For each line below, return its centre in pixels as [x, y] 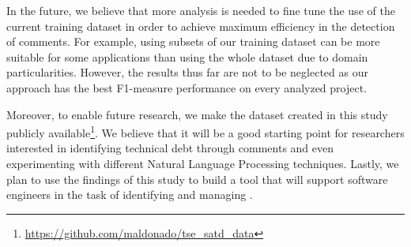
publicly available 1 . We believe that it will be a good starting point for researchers [205, 131]
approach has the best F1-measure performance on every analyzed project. [187, 87]
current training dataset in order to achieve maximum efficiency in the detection [201, 26]
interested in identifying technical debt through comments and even [170, 148]
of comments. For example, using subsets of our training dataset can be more [193, 41]
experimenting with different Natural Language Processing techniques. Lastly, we [203, 163]
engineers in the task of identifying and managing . [130, 195]
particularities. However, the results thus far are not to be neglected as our [187, 72]
